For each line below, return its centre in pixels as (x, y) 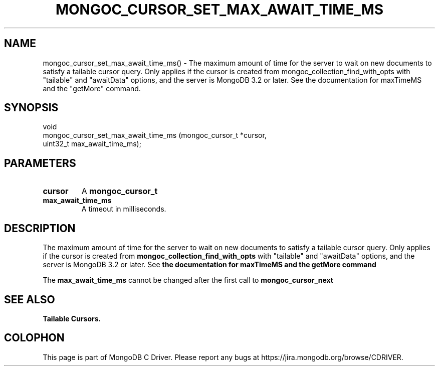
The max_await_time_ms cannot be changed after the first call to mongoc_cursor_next (188, 280)
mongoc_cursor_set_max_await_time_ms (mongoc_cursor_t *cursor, (155, 135)
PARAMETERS (40, 163)
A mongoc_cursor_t (120, 191)
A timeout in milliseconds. (124, 209)
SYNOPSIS (31, 108)
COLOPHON (34, 338)
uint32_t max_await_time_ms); (92, 144)
